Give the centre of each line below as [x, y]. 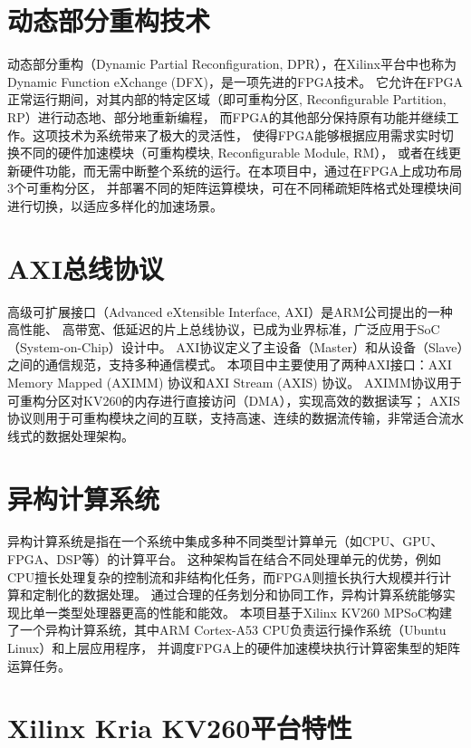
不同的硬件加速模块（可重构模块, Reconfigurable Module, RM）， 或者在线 [234, 153]
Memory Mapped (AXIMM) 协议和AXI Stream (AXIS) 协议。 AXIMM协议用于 [235, 382]
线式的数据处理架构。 [71, 435]
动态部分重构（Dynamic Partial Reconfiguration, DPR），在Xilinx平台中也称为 [232, 64]
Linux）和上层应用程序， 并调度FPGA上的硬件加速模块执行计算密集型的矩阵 [234, 648]
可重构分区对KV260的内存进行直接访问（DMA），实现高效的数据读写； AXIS [234, 400]
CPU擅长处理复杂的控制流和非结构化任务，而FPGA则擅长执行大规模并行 [223, 576]
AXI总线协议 [86, 268]
